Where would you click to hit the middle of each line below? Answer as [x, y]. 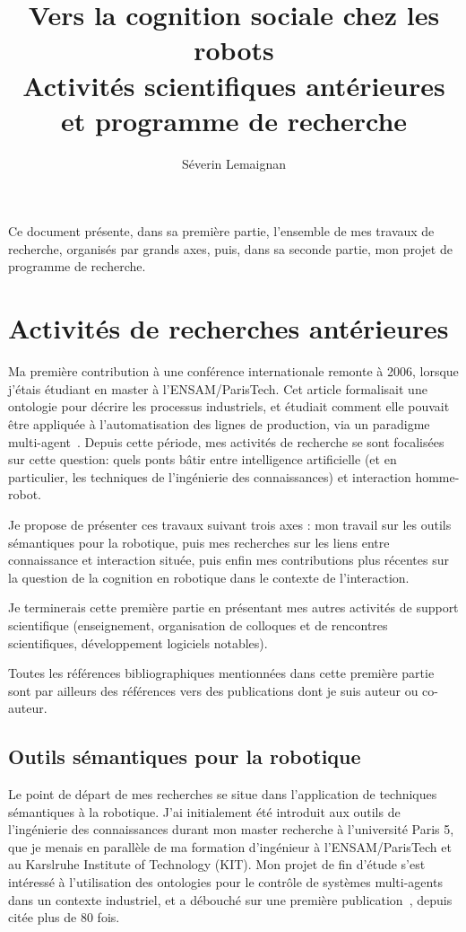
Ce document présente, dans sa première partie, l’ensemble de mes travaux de [221, 231]
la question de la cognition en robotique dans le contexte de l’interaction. [209, 577]
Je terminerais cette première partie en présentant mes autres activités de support [233, 607]
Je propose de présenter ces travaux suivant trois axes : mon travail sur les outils [230, 524]
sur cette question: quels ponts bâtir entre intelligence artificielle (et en [203, 459]
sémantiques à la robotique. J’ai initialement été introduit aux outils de [204, 811]
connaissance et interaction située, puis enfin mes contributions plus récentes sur [229, 560]
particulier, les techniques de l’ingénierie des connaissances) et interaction [210, 476]
